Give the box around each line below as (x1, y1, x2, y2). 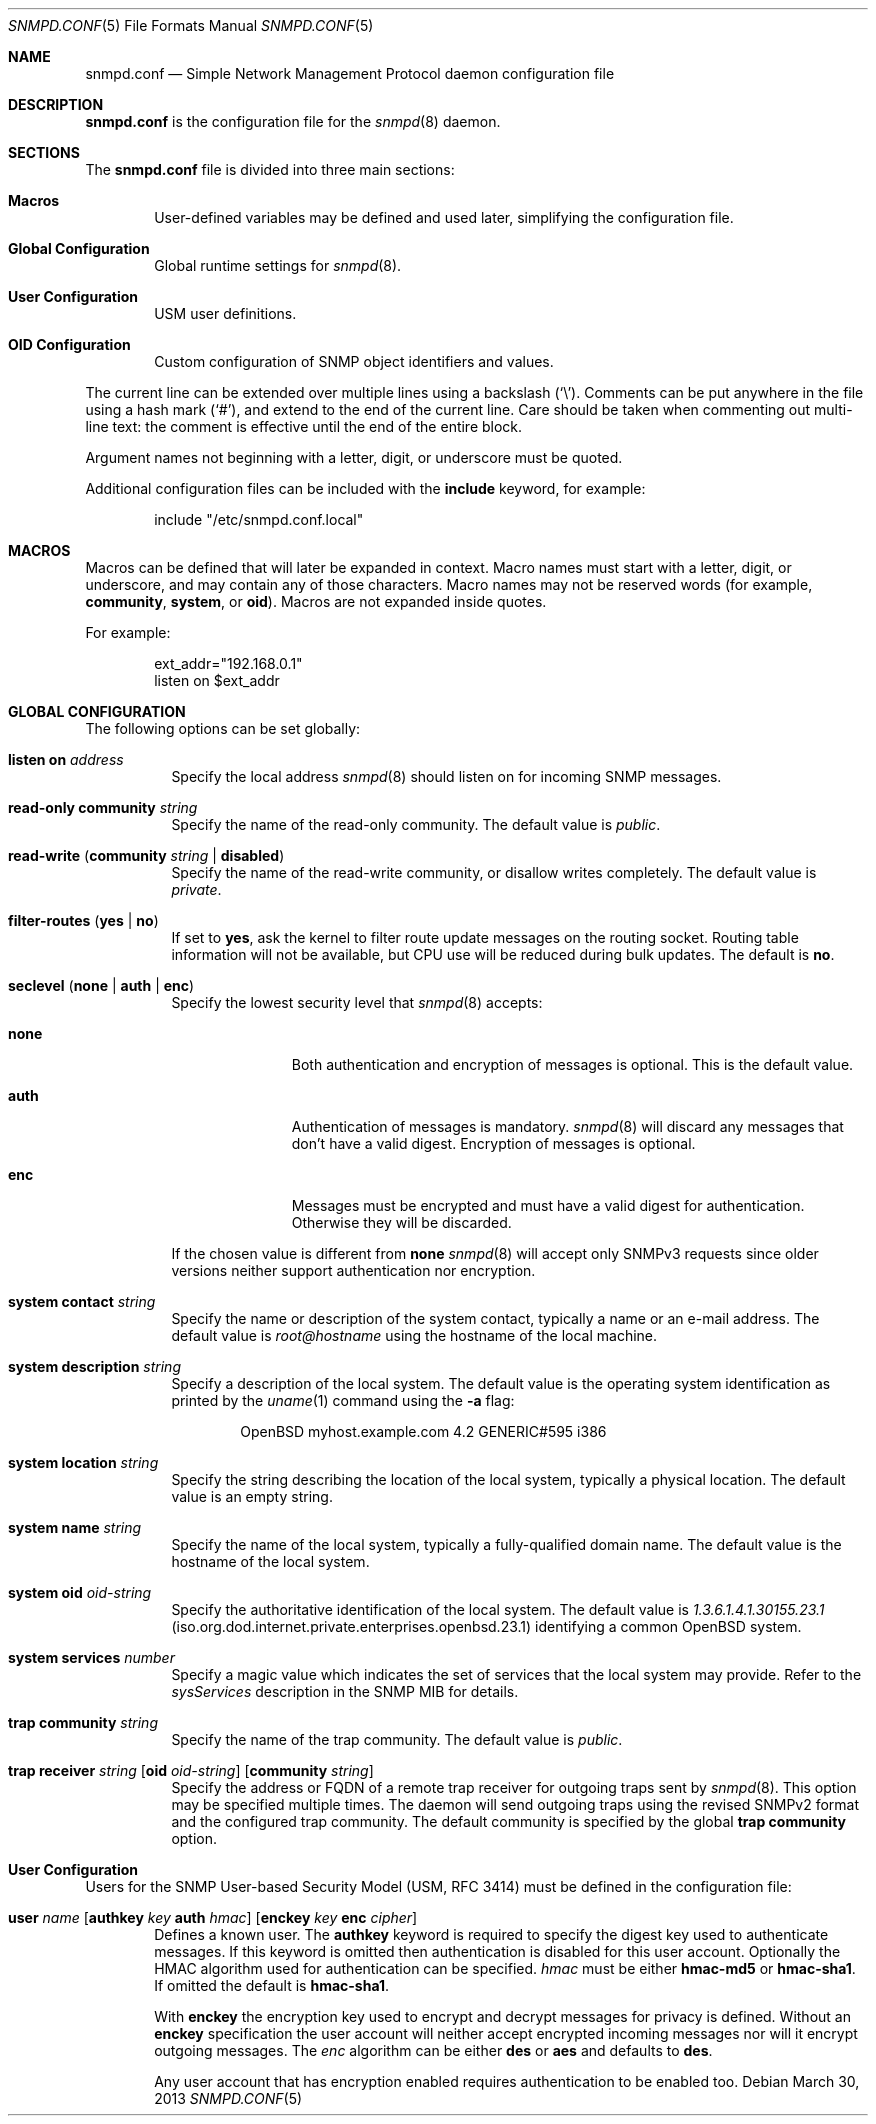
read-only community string (8, 799, 198, 816)
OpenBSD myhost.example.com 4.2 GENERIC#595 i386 (240, 1423, 607, 1440)
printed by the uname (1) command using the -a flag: (171, 1392, 515, 1409)
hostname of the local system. (171, 1553, 370, 1570)
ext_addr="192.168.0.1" (154, 655, 303, 672)
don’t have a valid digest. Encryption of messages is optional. (291, 1135, 696, 1152)
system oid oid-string (8, 1584, 152, 1601)
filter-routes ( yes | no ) (8, 912, 159, 929)
